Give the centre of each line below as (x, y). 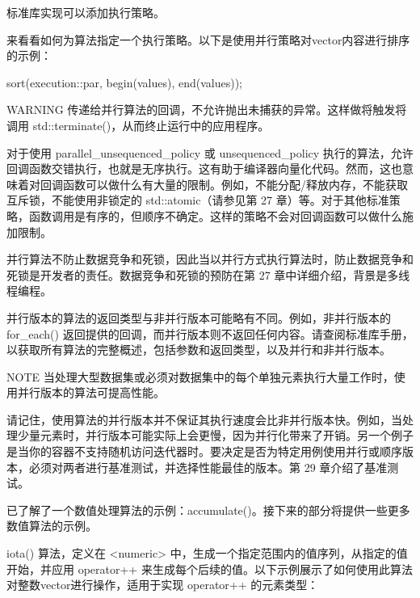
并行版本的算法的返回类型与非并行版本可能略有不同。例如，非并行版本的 (199, 317)
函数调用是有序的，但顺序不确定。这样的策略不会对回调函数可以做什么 (215, 215)
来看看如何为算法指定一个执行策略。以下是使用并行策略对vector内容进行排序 (208, 39)
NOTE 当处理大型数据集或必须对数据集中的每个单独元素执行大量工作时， (200, 376)
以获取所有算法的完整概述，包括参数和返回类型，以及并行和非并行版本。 (199, 350)
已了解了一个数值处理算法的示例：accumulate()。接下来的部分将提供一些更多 (208, 510)
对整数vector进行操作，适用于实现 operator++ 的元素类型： (163, 585)
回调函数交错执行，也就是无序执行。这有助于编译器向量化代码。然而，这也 (204, 168)
